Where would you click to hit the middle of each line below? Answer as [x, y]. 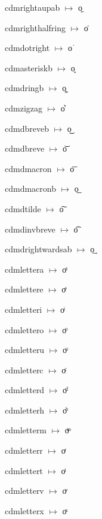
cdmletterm [26, 430]
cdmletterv [24, 491]
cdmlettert [24, 470]
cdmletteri [24, 309]
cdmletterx [24, 510]
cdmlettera [24, 269]
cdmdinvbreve [30, 229]
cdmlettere [24, 289]
